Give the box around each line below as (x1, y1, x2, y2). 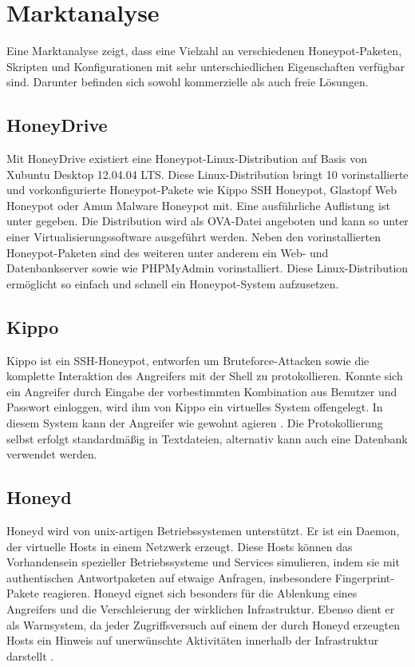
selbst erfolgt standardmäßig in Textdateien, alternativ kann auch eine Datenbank (6, 430, 408, 447)
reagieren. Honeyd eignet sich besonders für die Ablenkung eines (42, 585, 358, 601)
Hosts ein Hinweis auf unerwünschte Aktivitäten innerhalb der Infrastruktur (6, 632, 379, 649)
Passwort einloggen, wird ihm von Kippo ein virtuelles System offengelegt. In (6, 399, 383, 415)
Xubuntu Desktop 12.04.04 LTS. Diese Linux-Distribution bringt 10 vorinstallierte (6, 165, 409, 182)
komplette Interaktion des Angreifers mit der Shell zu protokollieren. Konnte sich (6, 367, 403, 384)
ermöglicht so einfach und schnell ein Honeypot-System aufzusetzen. (6, 275, 339, 292)
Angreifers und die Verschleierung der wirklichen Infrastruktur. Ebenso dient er (6, 600, 395, 617)
